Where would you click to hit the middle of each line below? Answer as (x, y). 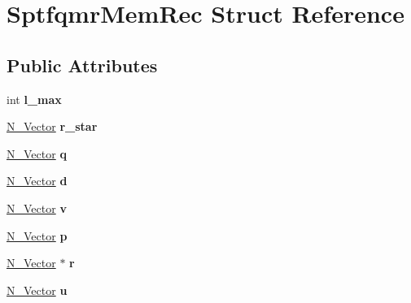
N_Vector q (37, 153)
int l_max (34, 99)
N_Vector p (37, 235)
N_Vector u (37, 290)
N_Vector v (37, 208)
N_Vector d (37, 181)
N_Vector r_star (52, 126)
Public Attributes (82, 65)
